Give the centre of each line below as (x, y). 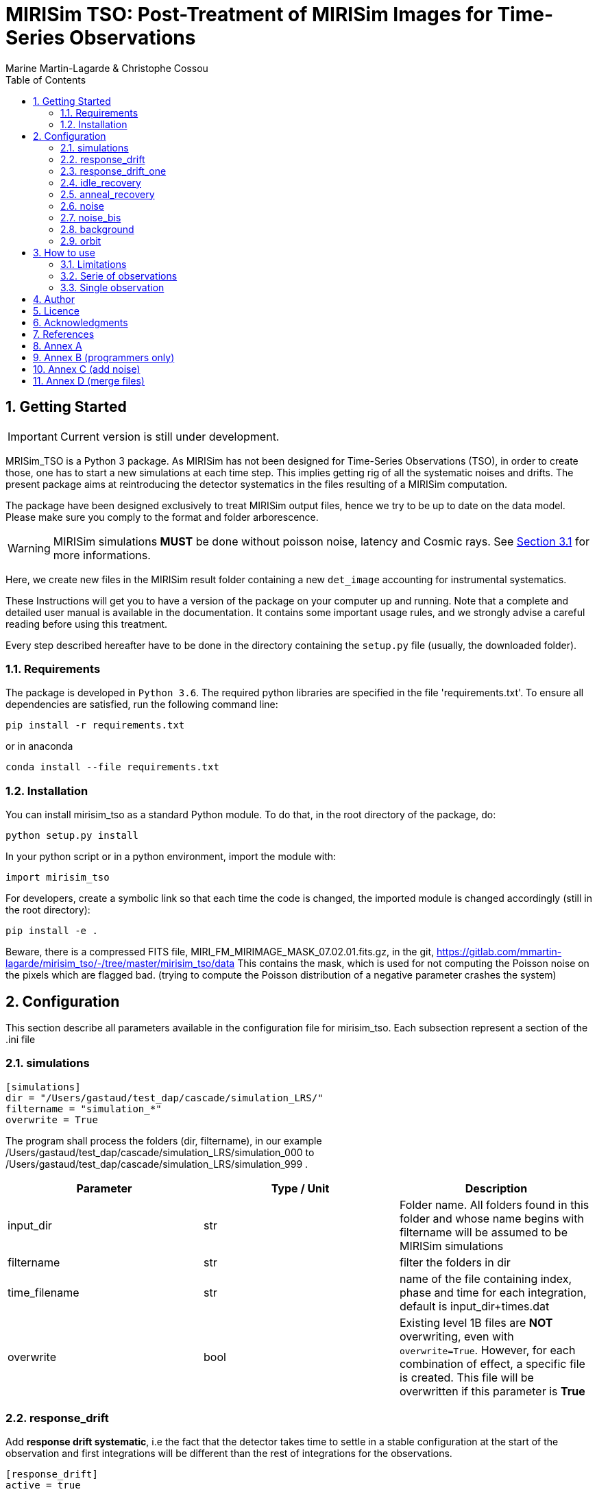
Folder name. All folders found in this (494, 1204)
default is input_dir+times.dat (474, 1306)
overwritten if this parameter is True (492, 1391)
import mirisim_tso (58, 878)
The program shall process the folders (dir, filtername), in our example (164, 1140)
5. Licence (56, 310)
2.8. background (97, 229)
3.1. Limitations (94, 264)
